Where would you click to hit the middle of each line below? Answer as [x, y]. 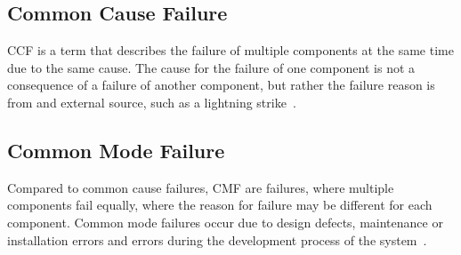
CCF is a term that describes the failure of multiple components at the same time [230, 50]
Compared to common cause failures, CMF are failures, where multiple [201, 187]
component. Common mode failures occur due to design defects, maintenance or [225, 222]
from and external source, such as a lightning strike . [152, 102]
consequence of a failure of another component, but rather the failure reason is [221, 85]
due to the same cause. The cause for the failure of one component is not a [211, 67]
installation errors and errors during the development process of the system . [217, 239]
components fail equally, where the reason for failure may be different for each [220, 205]
